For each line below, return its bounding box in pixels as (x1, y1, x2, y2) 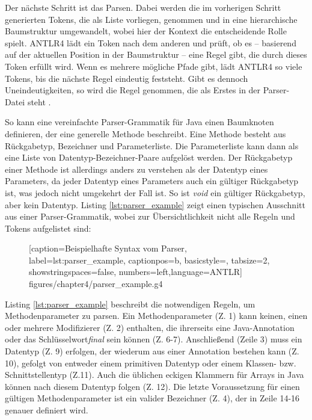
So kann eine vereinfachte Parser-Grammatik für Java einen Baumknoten (5, 116, 274, 128)
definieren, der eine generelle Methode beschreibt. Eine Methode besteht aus (5, 127, 286, 140)
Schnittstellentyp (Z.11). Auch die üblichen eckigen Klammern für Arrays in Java (5, 368, 304, 381)
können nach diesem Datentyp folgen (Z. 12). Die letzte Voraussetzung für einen (5, 380, 300, 392)
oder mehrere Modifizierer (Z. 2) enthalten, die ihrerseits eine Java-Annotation (5, 321, 295, 333)
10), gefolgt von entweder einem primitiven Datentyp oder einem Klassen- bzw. (5, 356, 296, 369)
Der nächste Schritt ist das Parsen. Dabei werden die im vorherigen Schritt (5, 1, 281, 13)
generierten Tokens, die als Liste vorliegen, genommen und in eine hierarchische (5, 13, 298, 25)
